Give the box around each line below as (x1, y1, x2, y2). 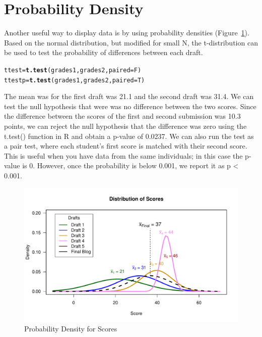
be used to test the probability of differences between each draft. (4, 47, 203, 58)
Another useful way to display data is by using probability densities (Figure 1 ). (4, 27, 249, 38)
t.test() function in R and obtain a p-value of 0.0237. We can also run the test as (4, 130, 254, 141)
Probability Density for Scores (24, 323, 117, 334)
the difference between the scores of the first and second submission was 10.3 (4, 111, 241, 121)
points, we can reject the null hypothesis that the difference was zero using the (4, 121, 247, 131)
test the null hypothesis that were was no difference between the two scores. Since (4, 101, 256, 111)
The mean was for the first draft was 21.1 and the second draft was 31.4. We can (4, 91, 254, 102)
